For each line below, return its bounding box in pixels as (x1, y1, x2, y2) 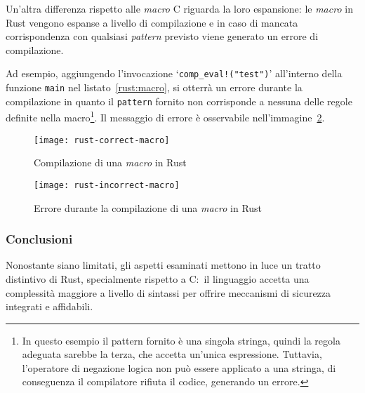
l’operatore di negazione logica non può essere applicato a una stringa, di (22, 360, 336, 375)
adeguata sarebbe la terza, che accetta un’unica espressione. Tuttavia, (22, 347, 322, 361)
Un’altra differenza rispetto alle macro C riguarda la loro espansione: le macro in (6, 1, 353, 15)
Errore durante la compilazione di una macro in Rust (34, 200, 263, 215)
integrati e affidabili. (6, 299, 93, 314)
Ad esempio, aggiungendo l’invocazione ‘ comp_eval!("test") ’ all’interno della (6, 66, 343, 81)
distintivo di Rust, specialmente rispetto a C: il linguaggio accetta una (6, 271, 310, 286)
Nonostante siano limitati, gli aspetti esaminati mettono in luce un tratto (6, 258, 321, 272)
